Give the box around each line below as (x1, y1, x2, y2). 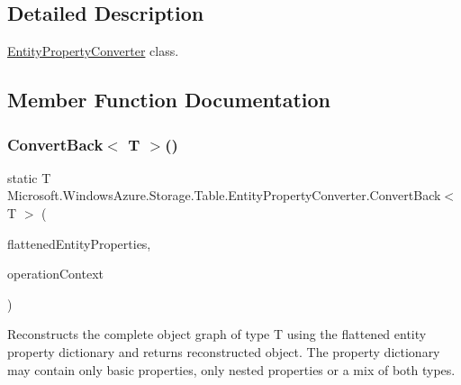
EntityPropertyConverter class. (7, 41, 179, 60)
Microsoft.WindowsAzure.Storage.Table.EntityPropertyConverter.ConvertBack (7, 186, 441, 205)
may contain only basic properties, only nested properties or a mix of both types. (7, 360, 456, 379)
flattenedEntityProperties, (7, 234, 151, 252)
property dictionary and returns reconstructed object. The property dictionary (7, 342, 440, 361)
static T (7, 168, 51, 187)
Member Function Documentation (7, 86, 331, 114)
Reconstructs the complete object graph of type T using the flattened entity (7, 325, 427, 344)
